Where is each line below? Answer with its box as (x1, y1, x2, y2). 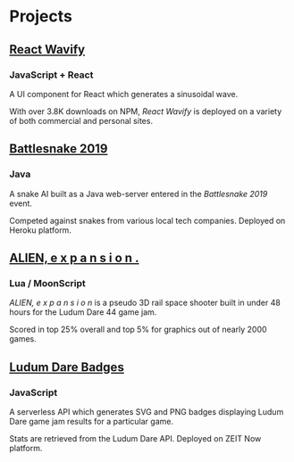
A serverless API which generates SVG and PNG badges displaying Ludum (9, 406, 284, 417)
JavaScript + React (9, 69, 94, 81)
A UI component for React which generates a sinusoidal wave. (9, 88, 239, 99)
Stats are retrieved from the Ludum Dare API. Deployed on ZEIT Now (9, 433, 262, 443)
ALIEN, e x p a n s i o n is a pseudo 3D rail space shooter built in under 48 (9, 297, 281, 309)
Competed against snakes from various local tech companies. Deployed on (9, 215, 286, 226)
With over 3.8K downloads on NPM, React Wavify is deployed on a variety (9, 105, 282, 117)
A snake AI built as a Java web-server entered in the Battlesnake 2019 (9, 188, 268, 199)
